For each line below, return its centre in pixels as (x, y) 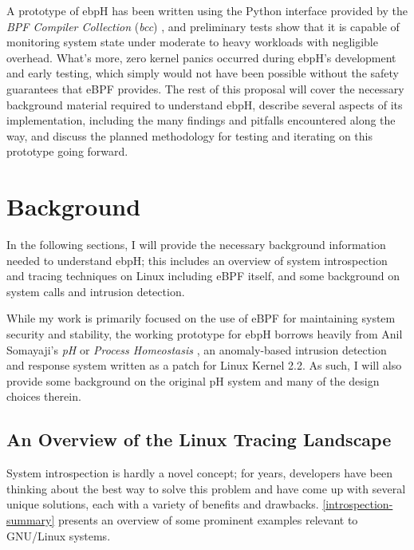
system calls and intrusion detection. (96, 291)
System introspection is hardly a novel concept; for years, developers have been (199, 473)
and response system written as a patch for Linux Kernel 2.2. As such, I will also (204, 365)
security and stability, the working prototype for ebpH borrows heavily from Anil (205, 334)
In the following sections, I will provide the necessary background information (196, 245)
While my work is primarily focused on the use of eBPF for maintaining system (201, 318)
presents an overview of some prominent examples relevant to (208, 519)
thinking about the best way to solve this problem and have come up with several (206, 488)
